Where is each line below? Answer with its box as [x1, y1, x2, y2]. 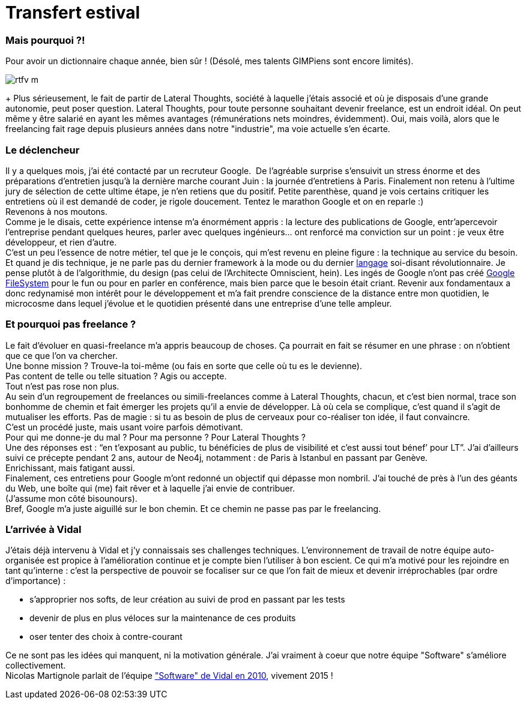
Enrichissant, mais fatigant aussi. [5, 462, 135, 473]
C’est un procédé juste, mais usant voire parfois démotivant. [5, 421, 243, 432]
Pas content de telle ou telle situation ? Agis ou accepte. [5, 370, 227, 381]
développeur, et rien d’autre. [5, 236, 117, 247]
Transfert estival [5, 2, 141, 23]
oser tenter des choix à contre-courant [29, 631, 183, 642]
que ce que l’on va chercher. [5, 350, 118, 361]
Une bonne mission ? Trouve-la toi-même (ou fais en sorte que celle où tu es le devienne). [5, 360, 362, 371]
